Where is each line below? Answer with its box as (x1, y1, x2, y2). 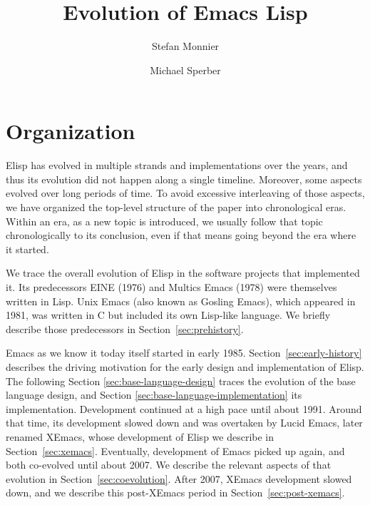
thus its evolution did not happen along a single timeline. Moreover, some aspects (6, 171, 362, 186)
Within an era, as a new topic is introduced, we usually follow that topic (6, 213, 323, 228)
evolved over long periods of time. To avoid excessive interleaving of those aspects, (6, 185, 365, 200)
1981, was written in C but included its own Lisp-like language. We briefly (6, 307, 331, 322)
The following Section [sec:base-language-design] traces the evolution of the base (6, 373, 356, 388)
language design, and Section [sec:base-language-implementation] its (6, 387, 302, 402)
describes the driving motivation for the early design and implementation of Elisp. (6, 359, 364, 374)
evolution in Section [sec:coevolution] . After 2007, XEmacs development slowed (6, 471, 352, 486)
